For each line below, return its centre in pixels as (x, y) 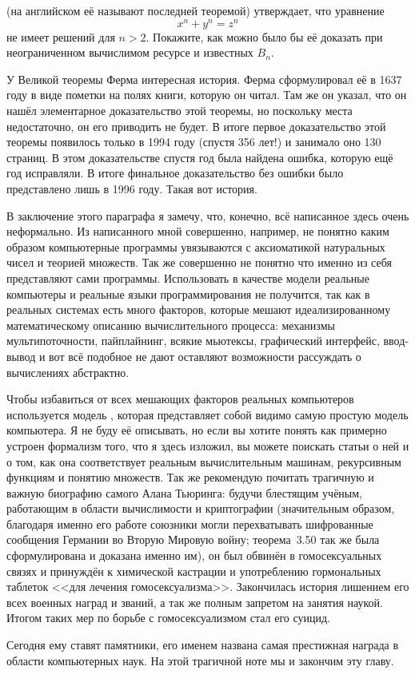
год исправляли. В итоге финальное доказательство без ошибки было (175, 173)
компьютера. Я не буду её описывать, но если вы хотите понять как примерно (197, 430)
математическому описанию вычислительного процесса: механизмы (171, 325)
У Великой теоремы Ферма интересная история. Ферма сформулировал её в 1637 (204, 79)
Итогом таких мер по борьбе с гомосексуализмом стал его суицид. (169, 618)
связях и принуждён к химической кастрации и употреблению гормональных (194, 571)
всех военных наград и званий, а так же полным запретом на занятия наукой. (195, 602)
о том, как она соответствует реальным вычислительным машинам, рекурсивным (204, 461)
